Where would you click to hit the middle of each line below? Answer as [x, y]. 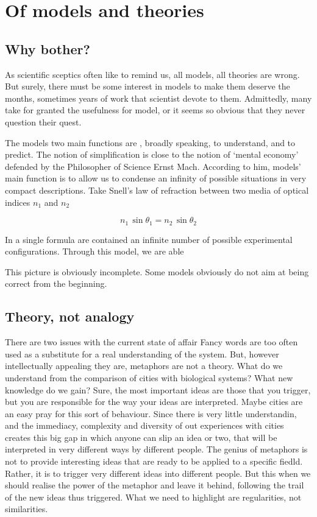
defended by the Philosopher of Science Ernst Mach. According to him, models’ [153, 166]
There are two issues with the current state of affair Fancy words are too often [151, 342]
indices [18, 202]
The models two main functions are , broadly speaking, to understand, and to [150, 142]
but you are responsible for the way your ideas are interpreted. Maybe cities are [154, 402]
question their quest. [43, 121]
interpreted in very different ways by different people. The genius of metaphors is [156, 449]
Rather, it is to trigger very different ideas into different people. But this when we [158, 473]
